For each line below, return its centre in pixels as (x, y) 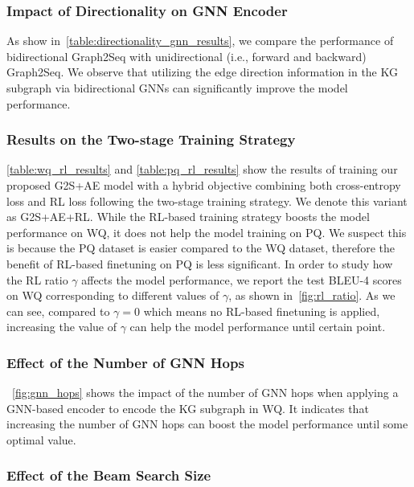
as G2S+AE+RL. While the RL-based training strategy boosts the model (188, 217)
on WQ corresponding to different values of (113, 295)
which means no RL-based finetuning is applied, (262, 311)
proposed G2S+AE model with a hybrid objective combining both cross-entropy (204, 185)
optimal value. (41, 439)
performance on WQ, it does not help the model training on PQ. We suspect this (207, 232)
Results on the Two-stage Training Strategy (151, 139)
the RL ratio (37, 279)
